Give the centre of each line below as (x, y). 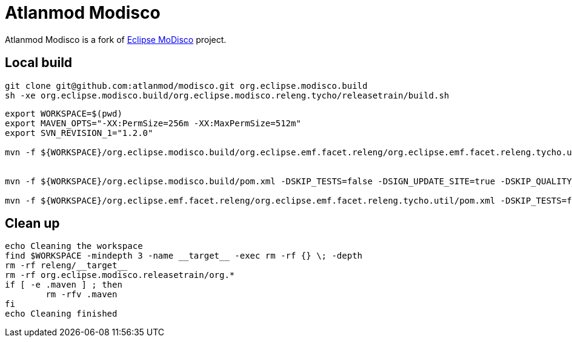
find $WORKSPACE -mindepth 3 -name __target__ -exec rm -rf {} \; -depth (184, 256)
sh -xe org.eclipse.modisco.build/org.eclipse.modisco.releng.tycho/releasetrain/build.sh (227, 95)
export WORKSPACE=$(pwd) (64, 113)
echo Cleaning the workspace (74, 246)
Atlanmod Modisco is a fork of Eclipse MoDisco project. (116, 39)
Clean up (32, 224)
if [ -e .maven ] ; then (64, 285)
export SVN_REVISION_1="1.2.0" (79, 133)
